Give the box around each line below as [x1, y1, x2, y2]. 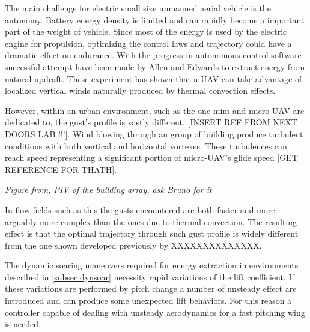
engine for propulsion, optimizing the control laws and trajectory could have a [5, 37, 292, 49]
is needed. [5, 318, 41, 330]
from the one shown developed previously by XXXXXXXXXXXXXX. [5, 238, 262, 251]
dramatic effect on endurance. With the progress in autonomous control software [5, 49, 302, 61]
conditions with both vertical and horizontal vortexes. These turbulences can [5, 139, 287, 152]
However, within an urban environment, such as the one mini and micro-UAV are [5, 104, 305, 116]
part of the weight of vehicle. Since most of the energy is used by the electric [5, 25, 287, 38]
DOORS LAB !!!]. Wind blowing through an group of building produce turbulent [5, 127, 303, 140]
